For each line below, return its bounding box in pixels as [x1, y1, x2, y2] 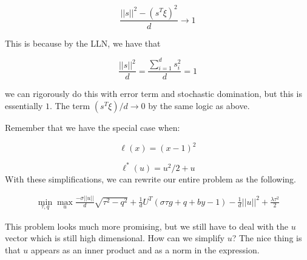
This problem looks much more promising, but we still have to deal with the [5, 219, 289, 232]
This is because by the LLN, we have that [5, 36, 161, 49]
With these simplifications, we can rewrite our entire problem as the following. [5, 172, 296, 185]
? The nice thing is [232, 232, 302, 244]
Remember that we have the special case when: [5, 121, 180, 134]
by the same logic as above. [148, 99, 250, 112]
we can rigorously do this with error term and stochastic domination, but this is [5, 87, 302, 100]
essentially [5, 99, 43, 112]
